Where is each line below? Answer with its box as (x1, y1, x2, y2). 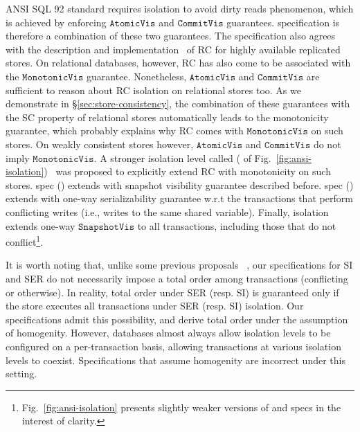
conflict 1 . (6, 233, 44, 249)
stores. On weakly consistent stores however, (6, 136, 194, 151)
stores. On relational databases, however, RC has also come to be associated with (6, 55, 351, 70)
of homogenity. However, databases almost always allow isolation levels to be (6, 325, 331, 340)
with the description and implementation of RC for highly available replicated (6, 42, 341, 56)
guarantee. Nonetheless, (87, 69, 187, 83)
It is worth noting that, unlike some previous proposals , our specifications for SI (6, 258, 353, 272)
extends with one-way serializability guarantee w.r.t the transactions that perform (6, 191, 353, 206)
